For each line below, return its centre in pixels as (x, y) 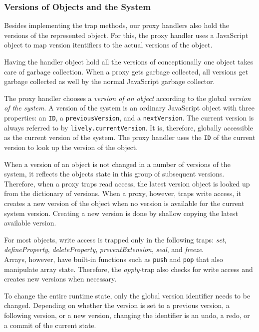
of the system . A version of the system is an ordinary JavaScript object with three (129, 108)
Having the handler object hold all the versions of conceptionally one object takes (129, 61)
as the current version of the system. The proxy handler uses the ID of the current (130, 137)
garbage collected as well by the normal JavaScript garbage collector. (110, 81)
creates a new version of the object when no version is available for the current (124, 203)
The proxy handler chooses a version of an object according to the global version (128, 98)
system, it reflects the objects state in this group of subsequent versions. (114, 174)
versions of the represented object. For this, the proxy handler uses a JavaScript (126, 35)
